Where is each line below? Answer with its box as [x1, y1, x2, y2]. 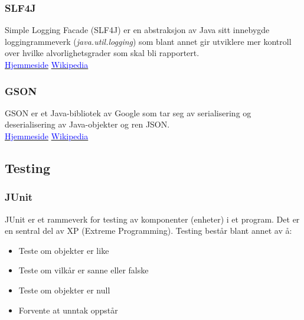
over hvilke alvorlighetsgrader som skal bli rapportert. [5, 47, 200, 59]
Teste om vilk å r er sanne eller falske [18, 264, 149, 276]
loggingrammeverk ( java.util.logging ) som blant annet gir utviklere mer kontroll [5, 35, 292, 47]
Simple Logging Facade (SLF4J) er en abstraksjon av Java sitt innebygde [5, 24, 270, 36]
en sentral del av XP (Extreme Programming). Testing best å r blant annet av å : [5, 224, 292, 237]
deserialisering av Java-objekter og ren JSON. [5, 118, 170, 130]
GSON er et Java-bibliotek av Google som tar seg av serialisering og [5, 106, 251, 119]
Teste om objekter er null [18, 283, 110, 296]
